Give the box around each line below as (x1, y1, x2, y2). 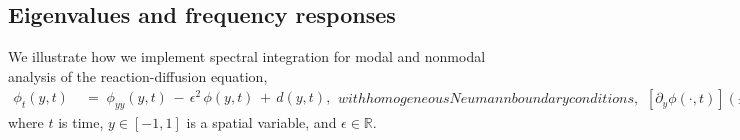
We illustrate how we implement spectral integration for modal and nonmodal (8, 46, 486, 67)
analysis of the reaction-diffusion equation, (8, 65, 268, 86)
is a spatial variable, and (186, 112, 337, 133)
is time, (58, 112, 104, 133)
